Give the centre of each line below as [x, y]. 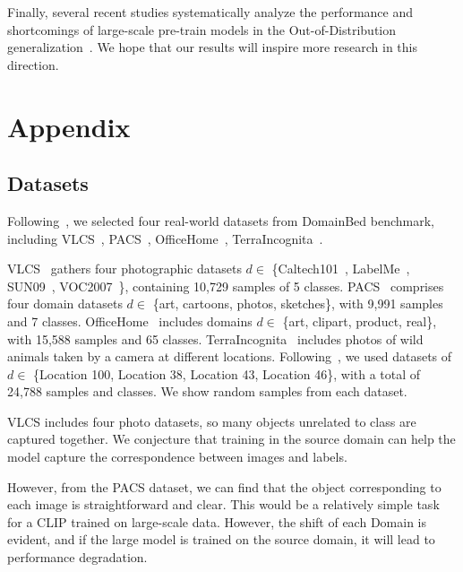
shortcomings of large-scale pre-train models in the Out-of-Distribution [202, 29]
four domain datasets [65, 303]
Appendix [69, 126]
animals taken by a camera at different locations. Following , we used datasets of [230, 356]
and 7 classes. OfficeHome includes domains [130, 321]
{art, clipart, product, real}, [360, 321]
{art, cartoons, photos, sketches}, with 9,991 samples [298, 303]
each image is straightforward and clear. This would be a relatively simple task [223, 504]
